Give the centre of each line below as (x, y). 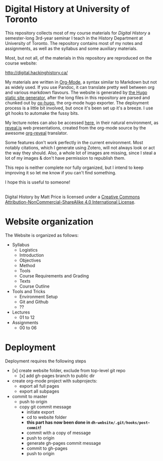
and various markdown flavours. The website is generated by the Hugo (76, 92)
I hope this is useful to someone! (38, 182)
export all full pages (39, 386)
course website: (21, 63)
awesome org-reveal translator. (36, 133)
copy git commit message (45, 407)
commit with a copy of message (59, 433)
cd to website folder (47, 417)
